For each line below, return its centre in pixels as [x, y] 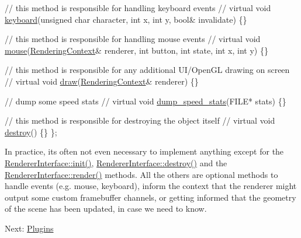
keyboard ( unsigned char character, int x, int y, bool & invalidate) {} [126, 19]
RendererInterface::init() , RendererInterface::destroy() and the [116, 162]
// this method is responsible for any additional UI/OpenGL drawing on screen [147, 70]
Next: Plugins [29, 228]
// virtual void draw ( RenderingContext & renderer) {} [102, 81]
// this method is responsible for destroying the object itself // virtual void [140, 120]
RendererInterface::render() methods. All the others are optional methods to [141, 174]
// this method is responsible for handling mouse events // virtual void [133, 39]
